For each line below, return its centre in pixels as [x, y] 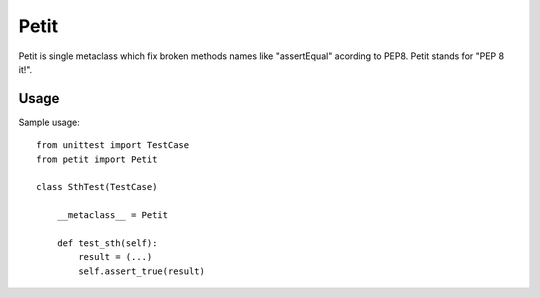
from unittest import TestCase [113, 145]
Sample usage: [49, 122]
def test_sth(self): [107, 243]
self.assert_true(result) [141, 271]
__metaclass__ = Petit [112, 215]
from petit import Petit [97, 159]
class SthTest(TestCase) [97, 187]
